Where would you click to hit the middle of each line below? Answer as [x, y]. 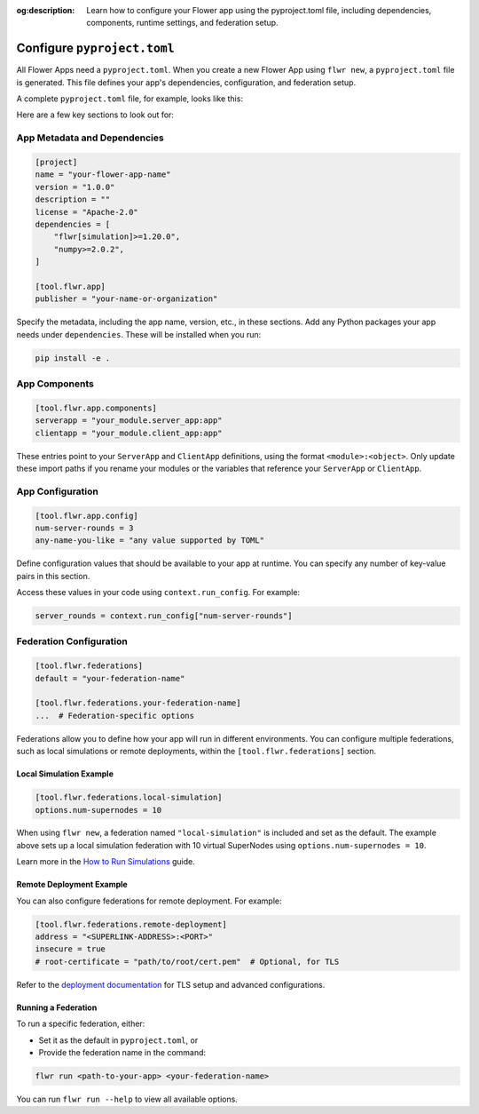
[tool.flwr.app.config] [87, 516]
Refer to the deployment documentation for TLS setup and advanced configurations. [171, 984]
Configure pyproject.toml [95, 48]
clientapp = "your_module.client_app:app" [129, 433]
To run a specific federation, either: [81, 1024]
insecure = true [71, 949]
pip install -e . [73, 358]
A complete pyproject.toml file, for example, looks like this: [130, 99]
